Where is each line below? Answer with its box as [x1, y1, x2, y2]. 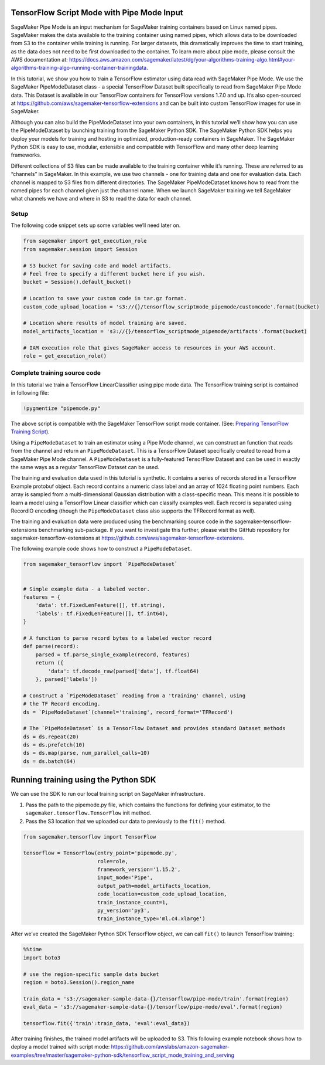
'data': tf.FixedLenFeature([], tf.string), [35, 602, 166, 609]
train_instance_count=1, [97, 899, 169, 905]
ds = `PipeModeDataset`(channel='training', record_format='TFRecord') [23, 708, 234, 715]
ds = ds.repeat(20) [23, 733, 79, 740]
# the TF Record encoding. [23, 701, 101, 707]
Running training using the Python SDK [11, 775, 156, 785]
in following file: [11, 389, 49, 396]
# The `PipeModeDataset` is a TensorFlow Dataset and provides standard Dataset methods [23, 725, 286, 732]
